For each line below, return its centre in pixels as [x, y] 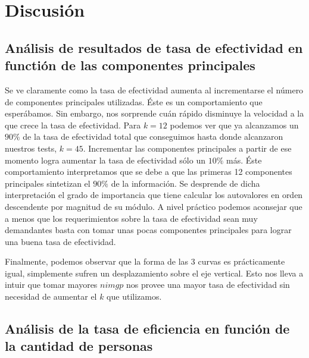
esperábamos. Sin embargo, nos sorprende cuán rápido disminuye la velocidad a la [154, 113]
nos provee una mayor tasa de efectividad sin [208, 285]
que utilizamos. [134, 296]
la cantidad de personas [79, 346]
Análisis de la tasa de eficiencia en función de [147, 329]
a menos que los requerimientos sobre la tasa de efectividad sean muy [131, 218]
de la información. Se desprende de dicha [185, 183]
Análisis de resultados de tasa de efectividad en [154, 47]
